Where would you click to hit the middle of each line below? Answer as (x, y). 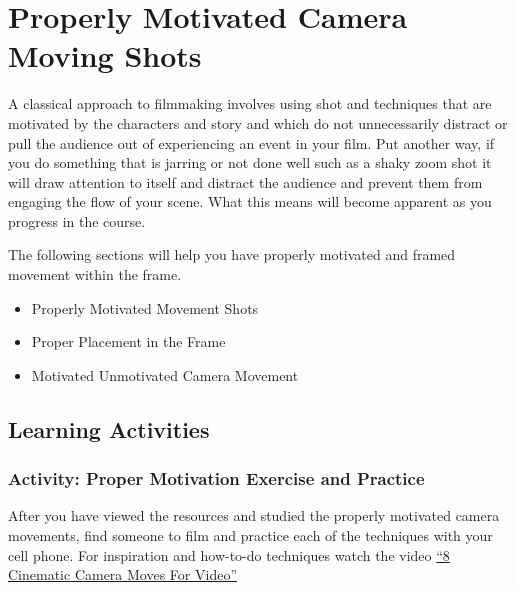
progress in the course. (77, 220)
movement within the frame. (95, 274)
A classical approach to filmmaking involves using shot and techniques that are (250, 103)
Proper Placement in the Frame (128, 341)
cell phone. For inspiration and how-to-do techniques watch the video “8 (229, 554)
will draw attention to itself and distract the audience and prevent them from (245, 181)
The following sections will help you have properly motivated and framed (232, 254)
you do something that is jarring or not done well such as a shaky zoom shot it (250, 162)
